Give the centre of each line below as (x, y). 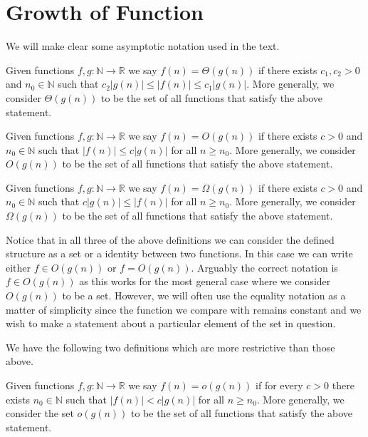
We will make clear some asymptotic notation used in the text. (143, 46)
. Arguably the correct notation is (264, 267)
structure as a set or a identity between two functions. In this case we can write (179, 253)
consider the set (40, 413)
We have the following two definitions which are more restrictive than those (170, 347)
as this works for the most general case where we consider (205, 281)
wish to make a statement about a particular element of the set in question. (171, 323)
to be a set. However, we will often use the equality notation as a (204, 295)
